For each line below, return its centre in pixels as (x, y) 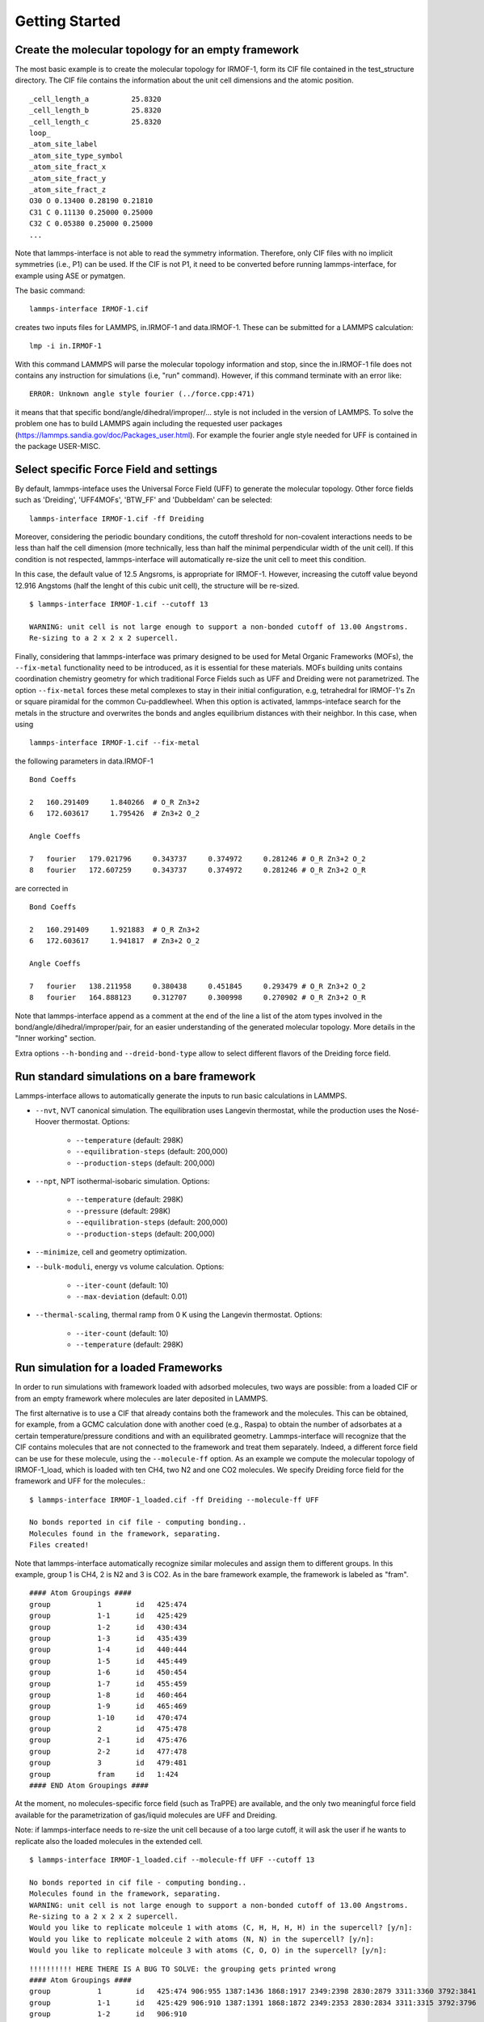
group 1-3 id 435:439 (108, 1638)
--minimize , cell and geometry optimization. (111, 1252)
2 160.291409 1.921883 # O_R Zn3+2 (115, 929)
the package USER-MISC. (58, 446)
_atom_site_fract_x (68, 167)
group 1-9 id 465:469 (108, 1706)
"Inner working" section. (55, 1038)
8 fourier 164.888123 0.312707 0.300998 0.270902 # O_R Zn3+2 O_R (198, 998)
